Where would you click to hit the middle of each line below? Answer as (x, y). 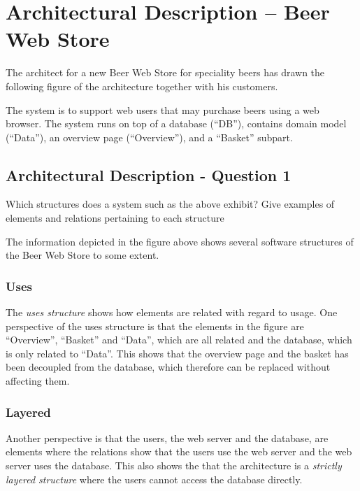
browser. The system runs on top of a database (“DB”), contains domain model (176, 123)
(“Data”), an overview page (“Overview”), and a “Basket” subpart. (149, 137)
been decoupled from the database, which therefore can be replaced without (168, 367)
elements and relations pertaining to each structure (115, 218)
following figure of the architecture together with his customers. (142, 86)
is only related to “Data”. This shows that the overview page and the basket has (177, 353)
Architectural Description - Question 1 (149, 175)
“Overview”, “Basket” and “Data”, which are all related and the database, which (179, 340)
